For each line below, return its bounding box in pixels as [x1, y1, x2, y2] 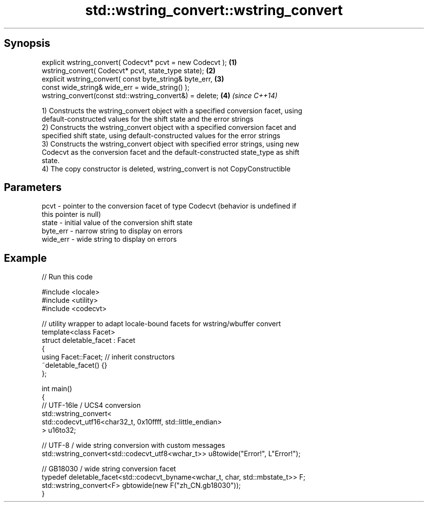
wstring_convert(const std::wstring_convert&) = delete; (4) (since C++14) [42, 91, 278, 100]
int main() [42, 384, 72, 393]
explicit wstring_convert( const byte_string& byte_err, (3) [42, 74, 224, 83]
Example [4, 252, 47, 264]
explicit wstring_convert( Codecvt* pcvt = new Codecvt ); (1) [42, 58, 237, 66]
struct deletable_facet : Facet [42, 336, 135, 345]
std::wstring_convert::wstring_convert [85, 2, 343, 19]
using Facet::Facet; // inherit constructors [42, 353, 175, 361]
